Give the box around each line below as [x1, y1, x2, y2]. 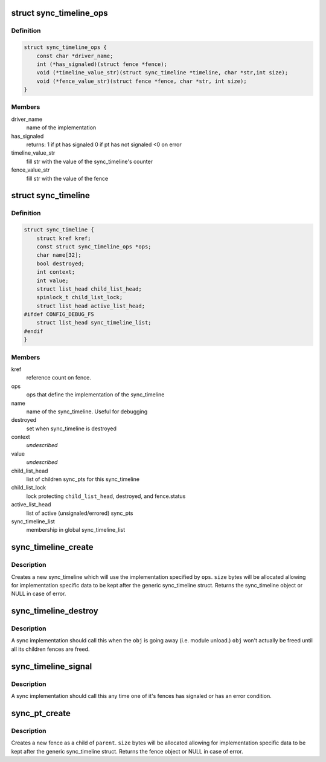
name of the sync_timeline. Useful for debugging [26, 408, 148, 415]
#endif [24, 328, 43, 335]
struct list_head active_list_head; [36, 302, 145, 309]
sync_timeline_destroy [11, 606, 99, 616]
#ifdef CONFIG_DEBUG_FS [24, 311, 95, 318]
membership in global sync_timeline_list [26, 526, 126, 534]
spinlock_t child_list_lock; [36, 294, 123, 301]
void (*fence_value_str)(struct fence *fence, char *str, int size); [36, 77, 247, 85]
